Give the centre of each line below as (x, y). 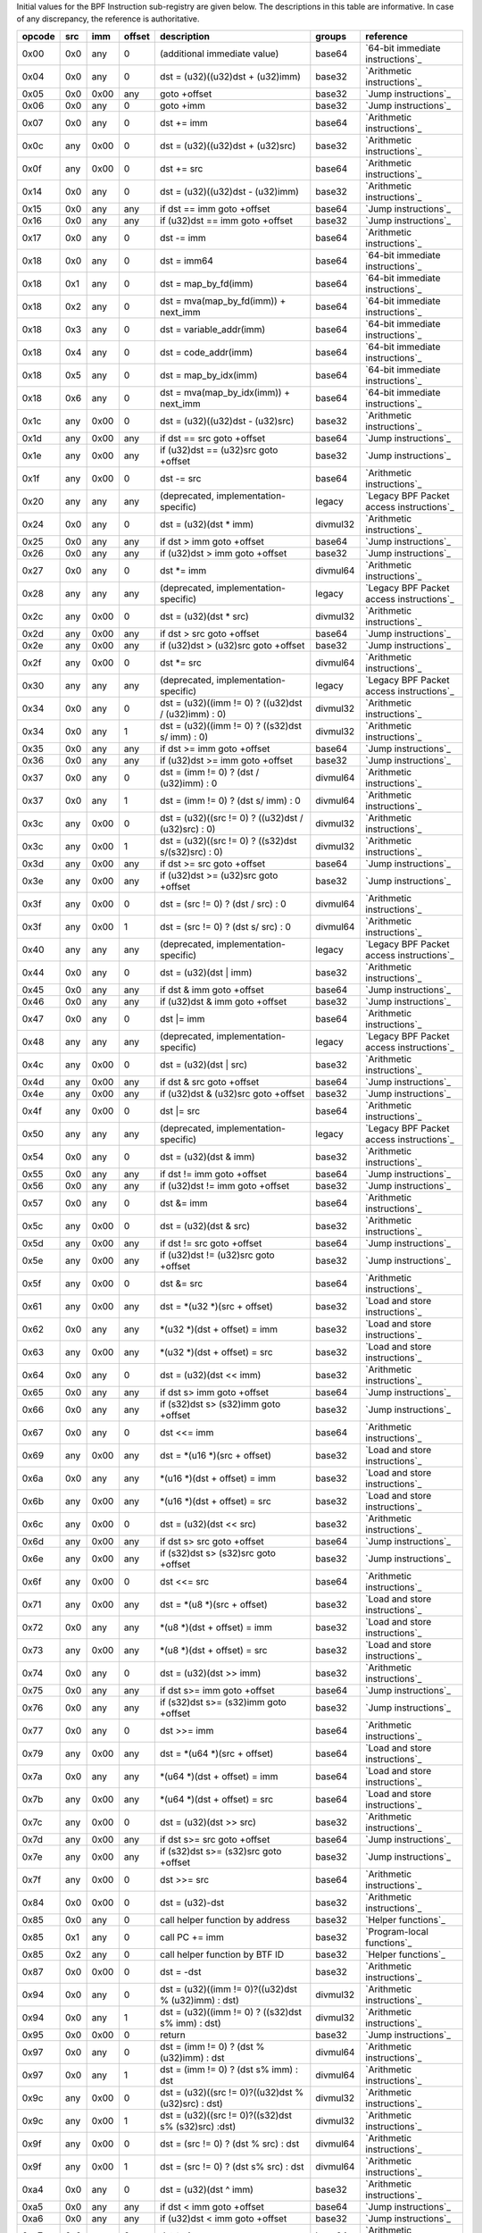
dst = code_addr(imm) (206, 352)
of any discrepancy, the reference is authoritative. (108, 19)
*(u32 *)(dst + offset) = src (216, 1351)
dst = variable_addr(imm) (212, 329)
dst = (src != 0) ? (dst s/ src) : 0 (225, 926)
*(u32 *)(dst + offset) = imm (219, 1329)
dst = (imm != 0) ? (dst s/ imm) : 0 (230, 800)
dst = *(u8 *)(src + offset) (213, 1604)
